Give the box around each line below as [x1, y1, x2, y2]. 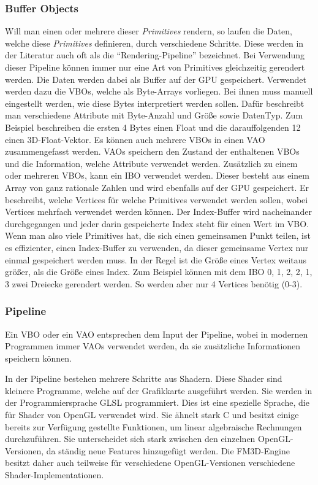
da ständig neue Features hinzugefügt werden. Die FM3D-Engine [46, 444, 290, 457]
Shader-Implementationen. [5, 468, 104, 481]
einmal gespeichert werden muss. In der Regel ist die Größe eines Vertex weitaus [5, 253, 307, 266]
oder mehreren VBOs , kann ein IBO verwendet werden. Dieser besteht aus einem [5, 169, 309, 182]
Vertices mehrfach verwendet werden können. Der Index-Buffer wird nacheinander [5, 205, 312, 218]
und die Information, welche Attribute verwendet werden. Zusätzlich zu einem [5, 157, 298, 169]
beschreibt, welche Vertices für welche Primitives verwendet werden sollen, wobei [5, 193, 308, 206]
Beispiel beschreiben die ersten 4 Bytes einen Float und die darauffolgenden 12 [5, 120, 301, 133]
